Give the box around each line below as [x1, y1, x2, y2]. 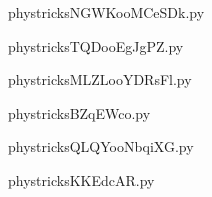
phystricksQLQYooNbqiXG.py [8, 136, 194, 157]
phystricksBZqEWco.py [8, 102, 151, 123]
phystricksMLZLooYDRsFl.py [8, 69, 192, 90]
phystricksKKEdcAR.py [8, 169, 155, 190]
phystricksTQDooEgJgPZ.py [8, 35, 184, 56]
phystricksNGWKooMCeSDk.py [8, 2, 205, 22]
